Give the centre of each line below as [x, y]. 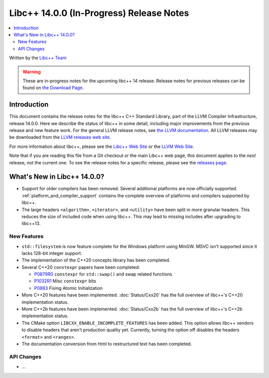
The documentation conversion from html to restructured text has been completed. [107, 344]
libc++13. [31, 224]
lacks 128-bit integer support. [52, 253]
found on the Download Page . [53, 88]
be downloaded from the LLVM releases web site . [60, 137]
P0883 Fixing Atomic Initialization [68, 288]
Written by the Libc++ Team [38, 58]
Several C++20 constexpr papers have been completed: [81, 267]
